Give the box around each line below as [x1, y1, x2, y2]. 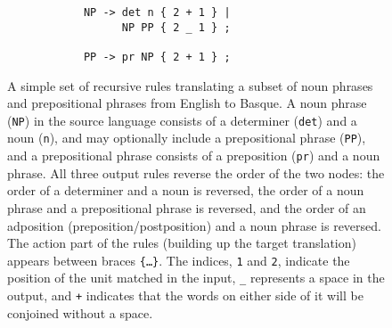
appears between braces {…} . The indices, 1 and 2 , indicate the [7, 250, 350, 269]
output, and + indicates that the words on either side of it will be [7, 286, 363, 305]
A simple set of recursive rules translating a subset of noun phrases [7, 76, 373, 94]
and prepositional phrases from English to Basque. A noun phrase [7, 94, 367, 112]
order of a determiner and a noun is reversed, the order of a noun [7, 181, 364, 200]
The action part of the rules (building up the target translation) [7, 234, 356, 252]
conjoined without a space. [7, 303, 153, 322]
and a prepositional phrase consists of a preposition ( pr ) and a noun [7, 146, 380, 165]
